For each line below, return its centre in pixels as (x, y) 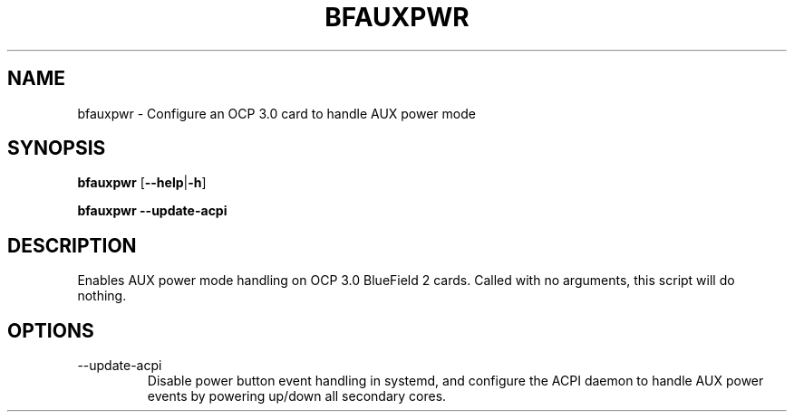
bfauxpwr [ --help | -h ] (142, 183)
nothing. (102, 296)
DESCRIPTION (72, 245)
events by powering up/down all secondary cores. (297, 396)
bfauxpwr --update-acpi (152, 211)
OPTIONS (51, 330)
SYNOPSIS (57, 148)
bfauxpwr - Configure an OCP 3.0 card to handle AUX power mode (276, 113)
